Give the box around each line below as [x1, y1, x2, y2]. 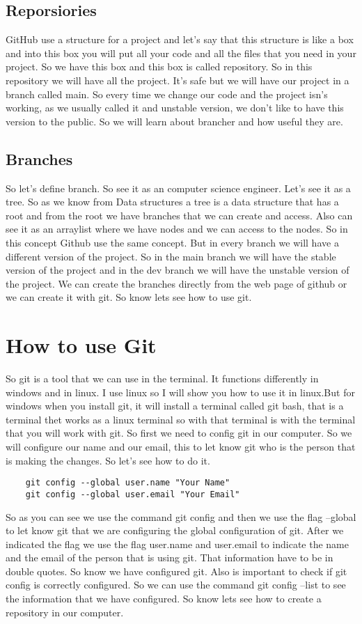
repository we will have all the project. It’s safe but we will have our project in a [6, 72, 349, 87]
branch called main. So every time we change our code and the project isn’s [6, 86, 328, 101]
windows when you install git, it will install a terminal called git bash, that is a [6, 398, 344, 413]
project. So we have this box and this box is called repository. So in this [6, 59, 313, 74]
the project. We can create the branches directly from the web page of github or [6, 276, 347, 290]
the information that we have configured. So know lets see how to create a [6, 591, 322, 606]
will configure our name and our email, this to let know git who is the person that [6, 439, 356, 453]
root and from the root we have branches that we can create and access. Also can [6, 208, 353, 222]
